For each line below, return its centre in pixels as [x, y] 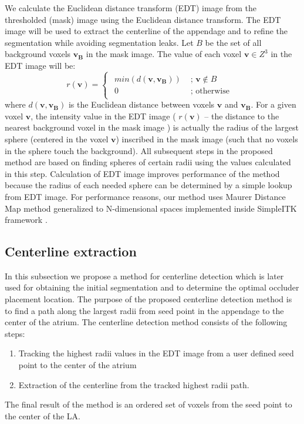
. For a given [273, 104]
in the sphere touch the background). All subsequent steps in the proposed [139, 150]
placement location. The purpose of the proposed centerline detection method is [148, 299]
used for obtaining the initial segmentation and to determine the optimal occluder [152, 287]
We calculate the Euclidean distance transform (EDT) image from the [131, 8]
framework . [26, 220]
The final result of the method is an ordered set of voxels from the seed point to [148, 404]
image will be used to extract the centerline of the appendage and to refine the [146, 31]
